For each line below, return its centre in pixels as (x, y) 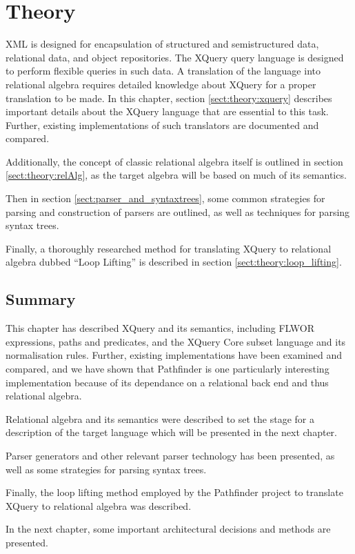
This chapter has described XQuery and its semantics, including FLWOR (160, 328)
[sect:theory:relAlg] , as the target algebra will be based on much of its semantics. (176, 175)
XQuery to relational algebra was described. (99, 505)
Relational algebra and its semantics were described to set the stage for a (160, 418)
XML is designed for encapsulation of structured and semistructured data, (162, 44)
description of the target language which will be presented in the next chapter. (171, 432)
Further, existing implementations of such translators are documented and (162, 125)
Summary (41, 299)
